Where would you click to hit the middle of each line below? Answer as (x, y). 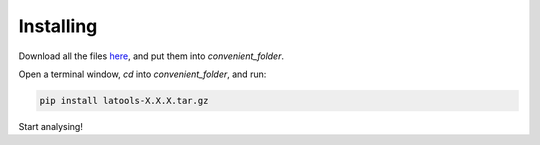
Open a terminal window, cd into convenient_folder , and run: (142, 74)
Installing (58, 26)
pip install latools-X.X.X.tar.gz (124, 100)
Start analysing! (51, 126)
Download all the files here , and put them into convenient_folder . (151, 56)
